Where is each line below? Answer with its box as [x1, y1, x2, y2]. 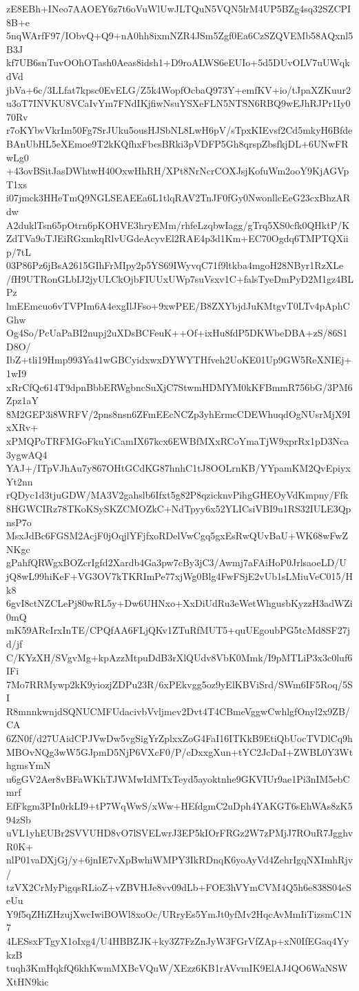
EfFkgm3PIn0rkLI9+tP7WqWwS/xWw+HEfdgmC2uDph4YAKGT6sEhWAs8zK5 [6, 799, 353, 813]
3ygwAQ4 [6, 447, 48, 461]
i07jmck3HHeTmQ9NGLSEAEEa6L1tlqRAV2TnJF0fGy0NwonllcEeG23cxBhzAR [6, 190, 351, 205]
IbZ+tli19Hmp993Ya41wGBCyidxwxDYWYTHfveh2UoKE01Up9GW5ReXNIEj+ [6, 352, 352, 367]
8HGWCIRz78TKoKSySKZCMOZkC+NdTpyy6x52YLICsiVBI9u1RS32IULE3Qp [6, 501, 351, 515]
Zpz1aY [6, 393, 39, 408]
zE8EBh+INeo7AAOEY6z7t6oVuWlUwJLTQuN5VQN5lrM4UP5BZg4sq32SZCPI [6, 1, 351, 15]
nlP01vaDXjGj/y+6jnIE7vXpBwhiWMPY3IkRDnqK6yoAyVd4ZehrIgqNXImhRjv [6, 852, 353, 867]
